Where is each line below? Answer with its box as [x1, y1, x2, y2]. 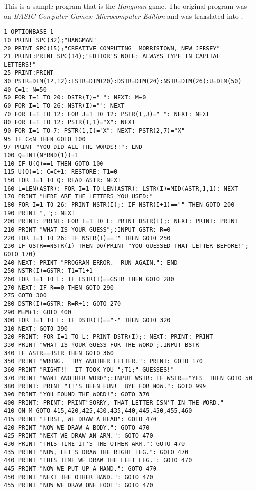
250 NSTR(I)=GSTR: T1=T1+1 [4, 267, 93, 275]
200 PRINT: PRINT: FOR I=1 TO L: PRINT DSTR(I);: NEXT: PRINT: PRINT [4, 218, 238, 225]
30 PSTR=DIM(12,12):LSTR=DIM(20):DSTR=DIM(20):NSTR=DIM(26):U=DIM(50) [4, 78, 242, 85]
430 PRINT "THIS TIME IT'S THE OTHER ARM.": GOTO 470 [4, 441, 185, 447]
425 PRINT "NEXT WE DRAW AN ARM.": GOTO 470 [4, 432, 153, 440]
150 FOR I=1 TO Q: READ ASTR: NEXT [4, 177, 121, 184]
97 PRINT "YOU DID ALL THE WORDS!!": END [4, 144, 143, 151]
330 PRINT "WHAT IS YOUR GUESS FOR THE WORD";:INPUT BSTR [4, 342, 199, 349]
